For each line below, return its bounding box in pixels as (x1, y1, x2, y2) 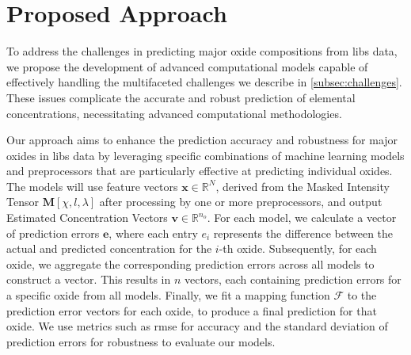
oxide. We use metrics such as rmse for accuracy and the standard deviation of (6, 318, 388, 334)
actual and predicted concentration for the (6, 240, 212, 257)
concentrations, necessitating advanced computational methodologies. (6, 105, 342, 121)
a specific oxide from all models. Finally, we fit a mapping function (6, 287, 330, 303)
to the (347, 287, 377, 303)
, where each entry (108, 224, 198, 241)
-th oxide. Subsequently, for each (219, 240, 377, 257)
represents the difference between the (213, 224, 394, 241)
